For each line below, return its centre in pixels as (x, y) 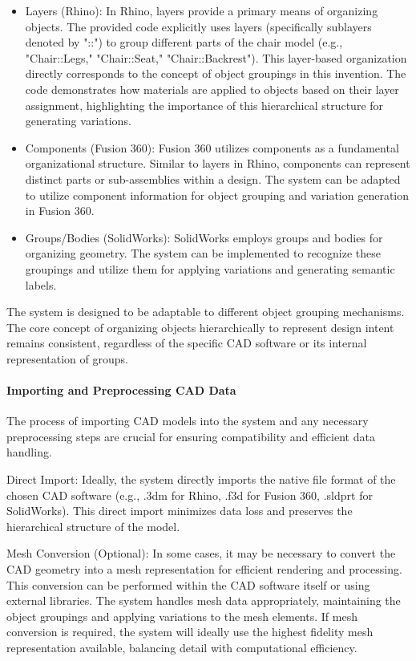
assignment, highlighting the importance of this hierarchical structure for (204, 105)
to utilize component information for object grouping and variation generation (217, 195)
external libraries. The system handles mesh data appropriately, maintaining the (204, 600)
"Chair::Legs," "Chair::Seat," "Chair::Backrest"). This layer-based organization (216, 57)
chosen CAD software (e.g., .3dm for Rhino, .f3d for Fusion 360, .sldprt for (190, 495)
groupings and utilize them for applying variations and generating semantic (210, 268)
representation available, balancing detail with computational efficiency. (182, 647)
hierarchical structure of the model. (93, 526)
